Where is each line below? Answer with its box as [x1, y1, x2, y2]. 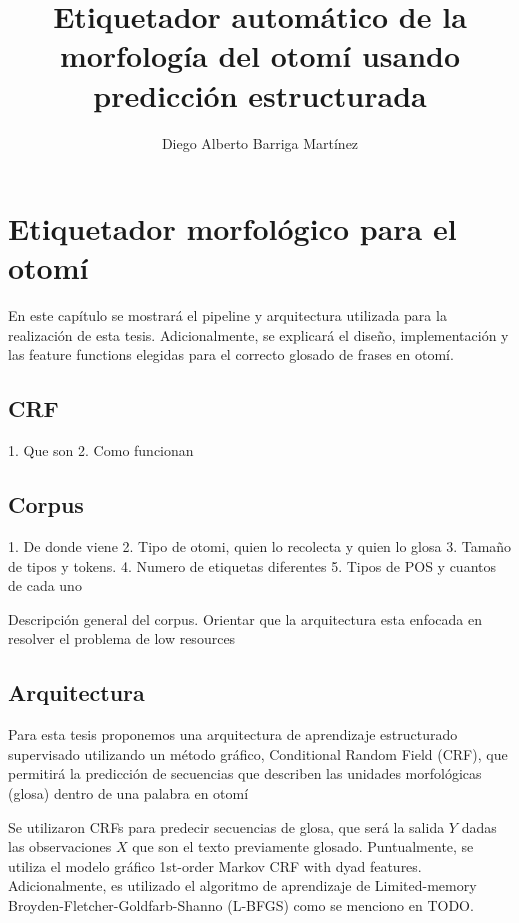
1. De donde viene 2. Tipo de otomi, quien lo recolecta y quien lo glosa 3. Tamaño [8, 536, 512, 556]
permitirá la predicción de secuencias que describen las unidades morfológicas [8, 763, 482, 784]
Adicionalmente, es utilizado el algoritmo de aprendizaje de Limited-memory [8, 875, 477, 896]
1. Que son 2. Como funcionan [8, 440, 194, 461]
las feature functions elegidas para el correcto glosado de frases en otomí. [8, 344, 454, 365]
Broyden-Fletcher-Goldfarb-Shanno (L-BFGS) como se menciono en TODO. [8, 894, 474, 915]
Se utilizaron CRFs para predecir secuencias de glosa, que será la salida [8, 816, 445, 837]
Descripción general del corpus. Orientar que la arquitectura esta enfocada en [8, 608, 482, 629]
